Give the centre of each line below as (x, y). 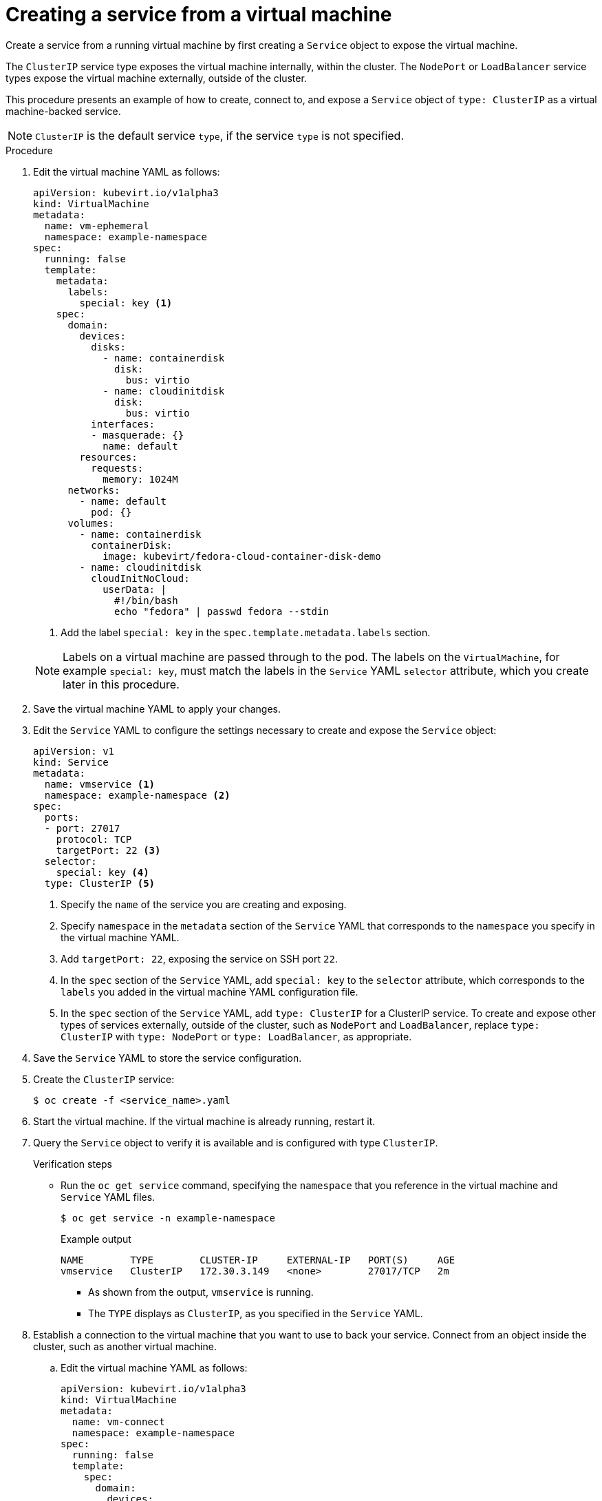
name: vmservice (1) (100, 784)
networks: (94, 490)
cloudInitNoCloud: (140, 578)
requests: (117, 468)
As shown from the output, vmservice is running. (201, 1292)
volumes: (91, 523)
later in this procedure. (121, 684)
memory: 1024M (140, 479)
